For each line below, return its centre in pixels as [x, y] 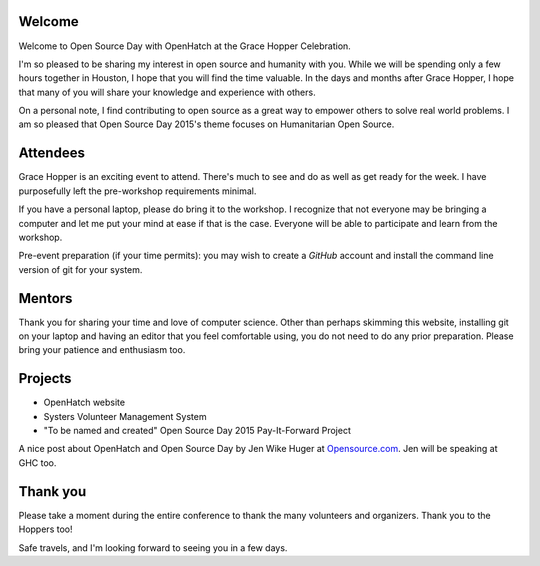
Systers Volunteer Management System [125, 416]
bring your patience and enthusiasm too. [102, 350]
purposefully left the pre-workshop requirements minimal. [137, 191]
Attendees [51, 153]
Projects [45, 378]
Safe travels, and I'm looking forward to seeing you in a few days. [153, 547]
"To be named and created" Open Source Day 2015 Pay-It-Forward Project [197, 431]
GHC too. [37, 462]
